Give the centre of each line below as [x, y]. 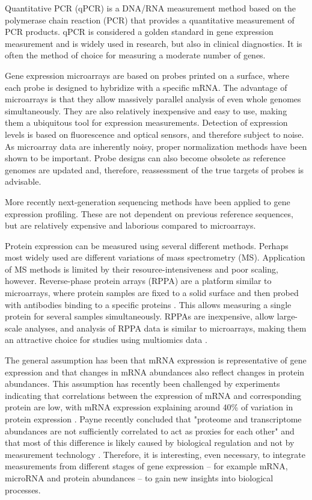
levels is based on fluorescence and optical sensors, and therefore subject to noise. [154, 134]
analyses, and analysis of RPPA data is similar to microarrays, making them [166, 328]
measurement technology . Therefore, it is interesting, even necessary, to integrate [155, 454]
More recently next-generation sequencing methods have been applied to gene [148, 201]
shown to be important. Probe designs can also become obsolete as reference [145, 158]
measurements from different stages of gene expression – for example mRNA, [146, 466]
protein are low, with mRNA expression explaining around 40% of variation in [149, 407]
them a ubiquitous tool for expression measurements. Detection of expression [146, 122]
